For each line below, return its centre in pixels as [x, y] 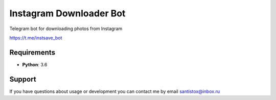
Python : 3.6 [35, 64]
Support [23, 79]
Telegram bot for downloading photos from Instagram [66, 29]
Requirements [32, 52]
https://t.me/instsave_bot [36, 38]
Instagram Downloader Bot [67, 13]
